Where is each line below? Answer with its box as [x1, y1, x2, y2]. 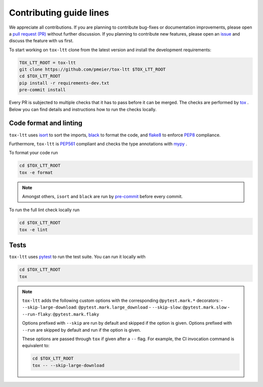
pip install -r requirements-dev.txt [19, 80, 110, 86]
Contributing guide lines [9, 7, 110, 18]
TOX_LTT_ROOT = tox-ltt [19, 60, 76, 65]
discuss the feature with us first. [9, 38, 74, 44]
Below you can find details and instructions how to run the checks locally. [9, 106, 157, 112]
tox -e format [19, 169, 53, 175]
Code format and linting [9, 119, 83, 128]
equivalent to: [22, 343, 50, 349]
